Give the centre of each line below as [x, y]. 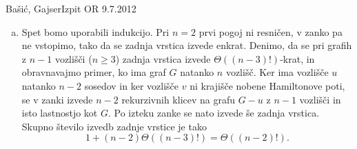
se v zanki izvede [57, 99]
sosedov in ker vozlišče [132, 85]
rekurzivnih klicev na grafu [178, 99]
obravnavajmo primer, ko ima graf [94, 72]
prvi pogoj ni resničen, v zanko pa [271, 31]
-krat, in [297, 58]
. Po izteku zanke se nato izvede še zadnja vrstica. [214, 113]
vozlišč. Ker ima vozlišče [277, 72]
